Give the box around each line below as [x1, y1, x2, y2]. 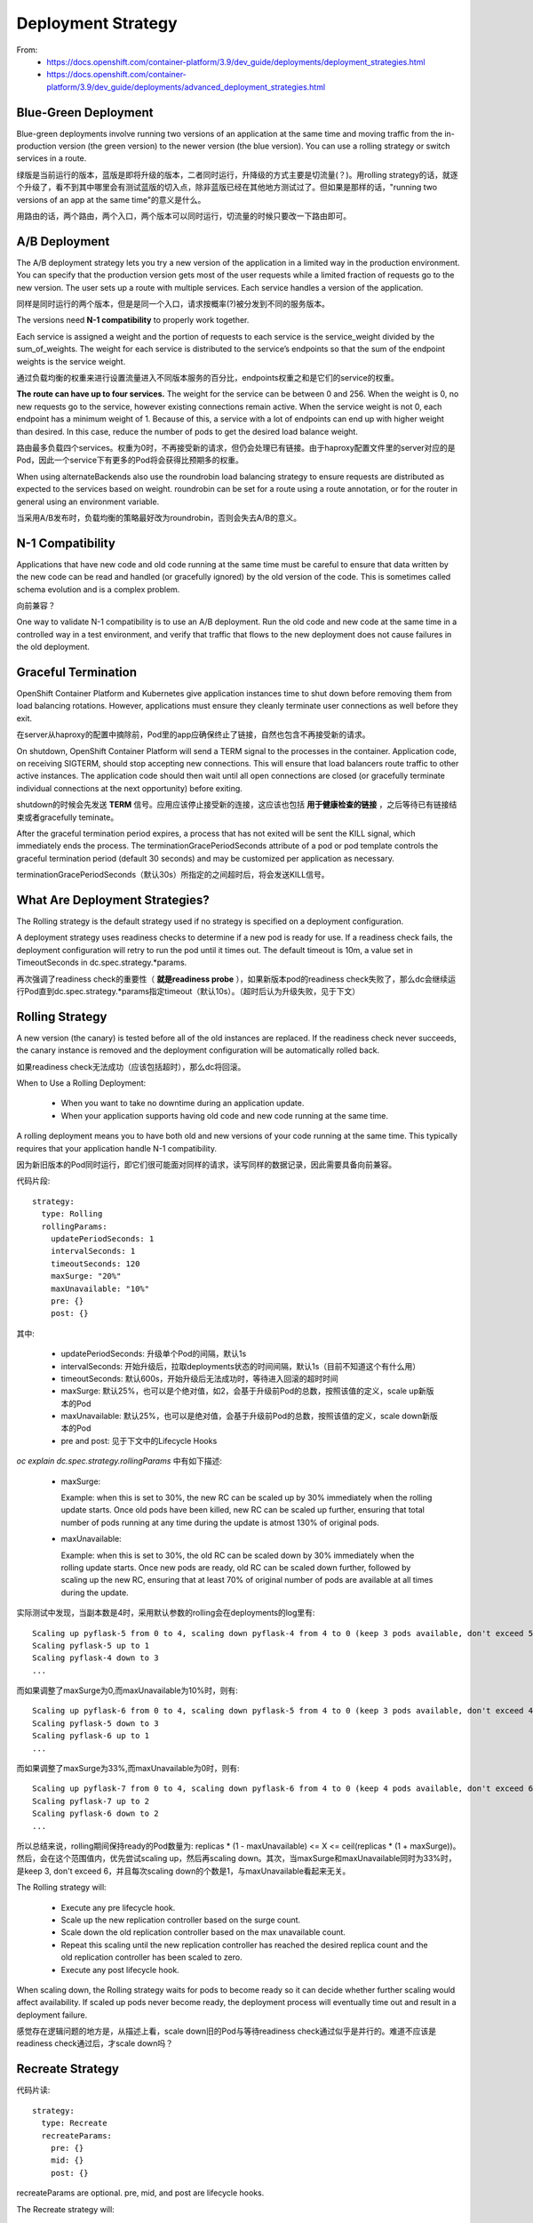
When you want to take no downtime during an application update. [60, 1098, 305, 1109]
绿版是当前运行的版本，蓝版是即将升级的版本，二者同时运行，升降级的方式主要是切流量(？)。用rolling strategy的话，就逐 [16, 169, 458, 180]
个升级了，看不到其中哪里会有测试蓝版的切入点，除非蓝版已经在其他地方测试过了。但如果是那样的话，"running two [16, 182, 438, 193]
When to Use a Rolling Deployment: [16, 1078, 147, 1088]
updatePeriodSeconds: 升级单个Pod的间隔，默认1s [60, 1348, 247, 1360]
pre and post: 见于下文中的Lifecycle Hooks [60, 1435, 218, 1446]
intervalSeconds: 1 [50, 1246, 136, 1256]
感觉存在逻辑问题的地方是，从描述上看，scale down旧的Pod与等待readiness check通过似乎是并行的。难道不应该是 [16, 2026, 437, 2036]
